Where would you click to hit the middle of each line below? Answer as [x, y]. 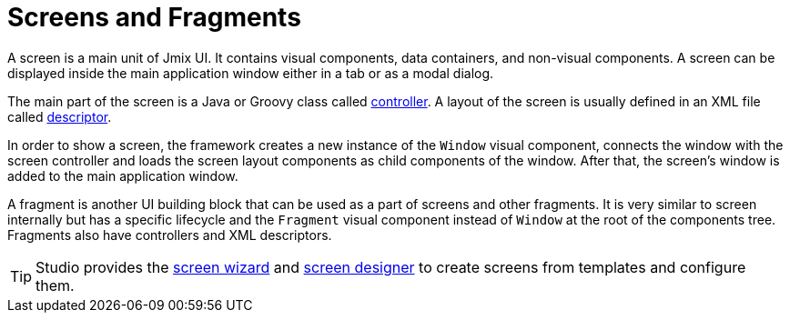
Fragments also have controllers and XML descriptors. [170, 235]
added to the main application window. [123, 175]
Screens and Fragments [154, 17]
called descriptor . [60, 116]
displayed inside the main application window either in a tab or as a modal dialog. [251, 73]
